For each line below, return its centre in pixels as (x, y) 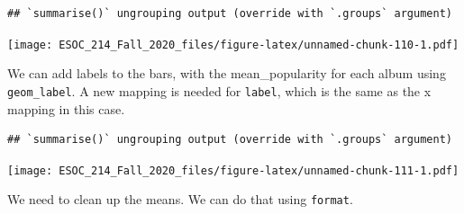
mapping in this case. (66, 108)
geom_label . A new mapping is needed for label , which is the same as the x (219, 90)
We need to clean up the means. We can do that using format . (180, 199)
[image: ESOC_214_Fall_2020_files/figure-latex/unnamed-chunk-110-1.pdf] (233, 45)
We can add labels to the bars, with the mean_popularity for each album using (227, 73)
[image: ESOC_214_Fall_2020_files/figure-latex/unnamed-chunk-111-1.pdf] (233, 170)
